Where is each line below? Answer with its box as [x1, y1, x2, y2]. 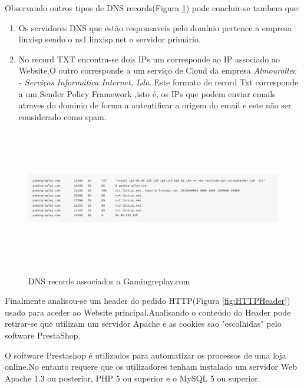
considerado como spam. [18, 110, 107, 122]
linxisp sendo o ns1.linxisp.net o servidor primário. [18, 33, 201, 45]
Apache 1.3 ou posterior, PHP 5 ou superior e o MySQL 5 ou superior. [5, 372, 260, 384]
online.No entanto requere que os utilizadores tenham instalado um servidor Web [5, 360, 297, 373]
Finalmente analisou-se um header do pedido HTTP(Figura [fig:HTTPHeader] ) [5, 294, 290, 307]
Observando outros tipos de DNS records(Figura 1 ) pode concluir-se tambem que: [5, 2, 300, 14]
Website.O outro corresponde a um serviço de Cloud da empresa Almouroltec [18, 64, 296, 77]
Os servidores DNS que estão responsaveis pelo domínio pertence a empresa [18, 21, 292, 34]
